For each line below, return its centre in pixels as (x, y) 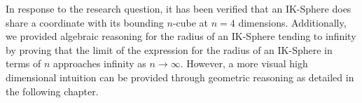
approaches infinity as (100, 63)
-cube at (190, 22)
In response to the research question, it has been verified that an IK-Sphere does (179, 8)
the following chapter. (52, 91)
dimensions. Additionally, (292, 22)
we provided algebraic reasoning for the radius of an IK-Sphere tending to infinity (181, 36)
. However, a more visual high (244, 63)
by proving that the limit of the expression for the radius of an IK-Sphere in (169, 49)
